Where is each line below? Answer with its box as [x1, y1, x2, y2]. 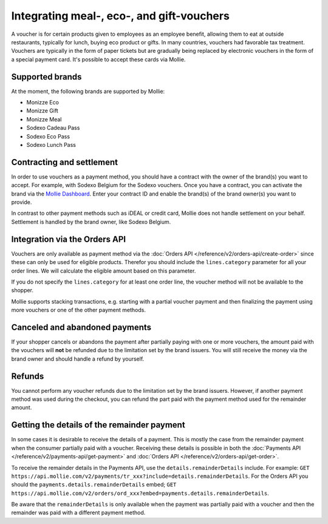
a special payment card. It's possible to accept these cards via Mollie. [11, 55, 186, 63]
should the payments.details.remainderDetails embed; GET [11, 481, 177, 488]
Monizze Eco [26, 99, 59, 106]
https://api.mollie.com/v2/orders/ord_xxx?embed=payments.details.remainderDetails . [11, 489, 270, 497]
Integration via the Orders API [11, 234, 126, 244]
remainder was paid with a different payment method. [11, 509, 146, 516]
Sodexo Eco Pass [26, 132, 70, 140]
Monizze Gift [26, 107, 59, 115]
